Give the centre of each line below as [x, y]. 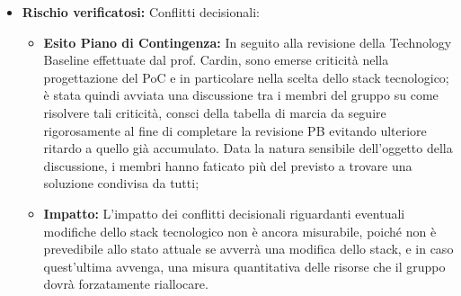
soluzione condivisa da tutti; [121, 183]
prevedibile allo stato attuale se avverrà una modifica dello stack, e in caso [248, 249]
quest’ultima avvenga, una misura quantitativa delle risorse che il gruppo [244, 266]
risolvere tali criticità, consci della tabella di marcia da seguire [215, 112]
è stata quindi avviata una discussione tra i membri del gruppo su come [241, 95]
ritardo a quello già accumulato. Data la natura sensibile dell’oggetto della [248, 148]
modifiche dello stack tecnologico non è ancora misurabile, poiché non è [240, 231]
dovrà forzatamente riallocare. [126, 284]
